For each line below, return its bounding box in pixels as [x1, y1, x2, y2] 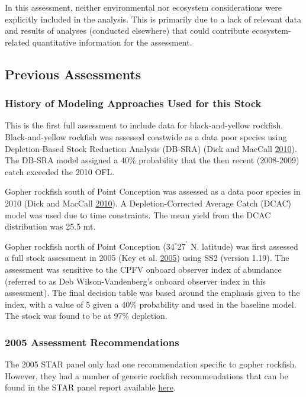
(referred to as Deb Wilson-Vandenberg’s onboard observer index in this [5, 275, 266, 287]
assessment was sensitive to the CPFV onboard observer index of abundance [5, 263, 282, 275]
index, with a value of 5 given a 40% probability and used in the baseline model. [5, 298, 297, 310]
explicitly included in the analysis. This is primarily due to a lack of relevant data [5, 12, 301, 25]
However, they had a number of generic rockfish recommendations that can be [5, 369, 288, 382]
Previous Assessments [5, 64, 141, 83]
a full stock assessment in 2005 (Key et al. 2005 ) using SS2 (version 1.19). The [5, 251, 289, 264]
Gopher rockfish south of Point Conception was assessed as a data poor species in [5, 185, 301, 198]
